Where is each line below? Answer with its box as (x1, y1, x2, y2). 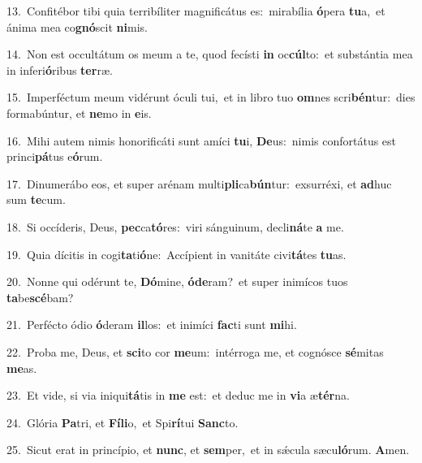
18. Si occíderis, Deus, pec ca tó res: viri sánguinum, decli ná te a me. (6, 218, 344, 235)
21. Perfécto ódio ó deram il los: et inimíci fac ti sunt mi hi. (6, 316, 297, 333)
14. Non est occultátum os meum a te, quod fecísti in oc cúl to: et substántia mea (6, 45, 413, 63)
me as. (6, 359, 37, 376)
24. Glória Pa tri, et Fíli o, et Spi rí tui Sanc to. (6, 413, 239, 431)
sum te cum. (6, 191, 66, 208)
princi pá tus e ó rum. (6, 148, 103, 165)
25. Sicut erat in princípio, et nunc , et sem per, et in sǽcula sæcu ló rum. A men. (6, 441, 410, 458)
